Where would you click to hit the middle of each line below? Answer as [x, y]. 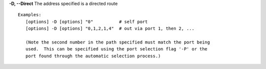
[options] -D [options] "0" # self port [86, 22]
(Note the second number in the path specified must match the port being [118, 42]
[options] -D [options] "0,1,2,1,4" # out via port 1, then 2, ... [110, 29]
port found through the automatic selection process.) [93, 56]
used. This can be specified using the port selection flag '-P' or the [116, 49]
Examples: [30, 15]
